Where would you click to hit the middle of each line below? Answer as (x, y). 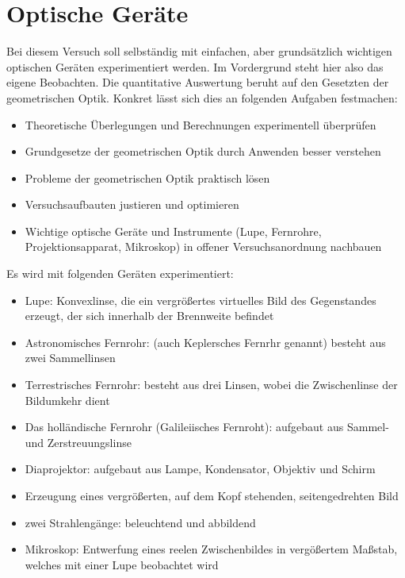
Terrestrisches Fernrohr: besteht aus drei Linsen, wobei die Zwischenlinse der (211, 385)
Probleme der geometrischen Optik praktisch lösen (147, 177)
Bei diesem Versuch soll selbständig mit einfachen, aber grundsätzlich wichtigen (199, 51)
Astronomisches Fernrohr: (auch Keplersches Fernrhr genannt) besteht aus (205, 342)
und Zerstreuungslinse (78, 442)
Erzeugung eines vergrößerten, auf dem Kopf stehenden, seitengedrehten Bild (212, 495)
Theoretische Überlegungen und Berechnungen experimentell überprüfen (201, 124)
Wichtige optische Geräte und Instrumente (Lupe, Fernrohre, (173, 231)
